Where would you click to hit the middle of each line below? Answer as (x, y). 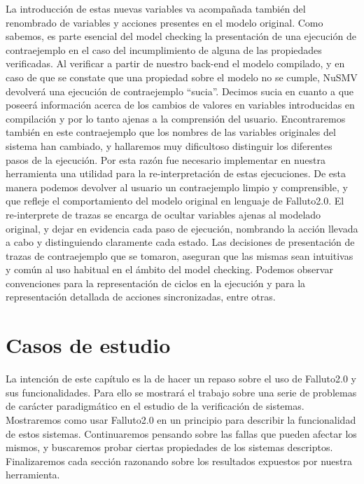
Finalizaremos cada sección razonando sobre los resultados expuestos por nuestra (179, 461)
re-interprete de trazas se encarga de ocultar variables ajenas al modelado (163, 214)
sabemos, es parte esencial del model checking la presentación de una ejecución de (181, 36)
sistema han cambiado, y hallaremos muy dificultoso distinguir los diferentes (169, 145)
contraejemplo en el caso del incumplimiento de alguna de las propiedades (164, 49)
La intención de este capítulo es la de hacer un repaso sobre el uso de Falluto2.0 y (181, 379)
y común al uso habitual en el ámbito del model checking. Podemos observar (169, 269)
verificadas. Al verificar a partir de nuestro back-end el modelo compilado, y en (175, 63)
